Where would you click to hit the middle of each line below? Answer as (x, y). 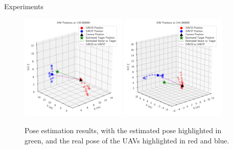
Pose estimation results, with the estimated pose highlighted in (123, 130)
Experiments (24, 6)
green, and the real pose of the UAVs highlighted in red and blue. (127, 140)
